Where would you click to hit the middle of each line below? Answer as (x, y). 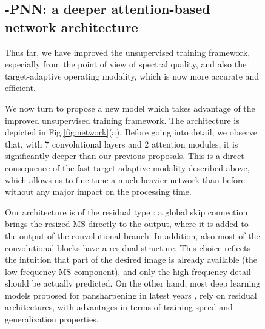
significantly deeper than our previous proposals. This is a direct (125, 156)
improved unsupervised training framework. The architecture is (122, 120)
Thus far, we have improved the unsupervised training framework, (128, 52)
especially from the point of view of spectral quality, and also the (126, 64)
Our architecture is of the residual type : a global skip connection (126, 212)
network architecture (72, 26)
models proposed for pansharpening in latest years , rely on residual (131, 295)
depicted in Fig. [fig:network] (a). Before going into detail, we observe (131, 132)
